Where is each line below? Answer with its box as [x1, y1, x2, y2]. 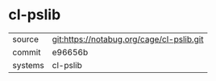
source [12, 34, 39, 45]
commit [12, 47, 41, 58]
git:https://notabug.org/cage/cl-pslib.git [52, 34, 204, 45]
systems [12, 59, 44, 71]
